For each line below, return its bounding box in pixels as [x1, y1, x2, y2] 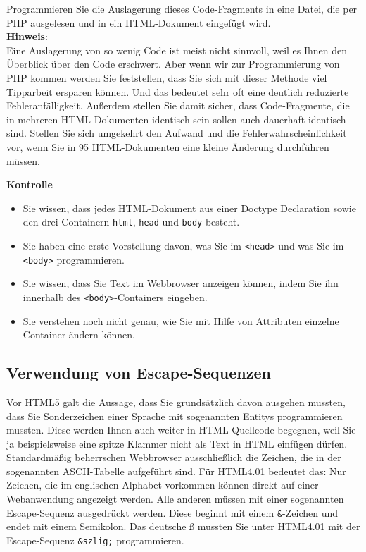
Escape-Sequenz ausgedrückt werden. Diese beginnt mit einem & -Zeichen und [6, 505, 339, 520]
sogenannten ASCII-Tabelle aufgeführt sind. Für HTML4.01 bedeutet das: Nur [6, 463, 346, 478]
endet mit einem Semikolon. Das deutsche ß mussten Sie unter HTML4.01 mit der [6, 519, 360, 534]
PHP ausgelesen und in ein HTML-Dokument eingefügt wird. [6, 15, 271, 30]
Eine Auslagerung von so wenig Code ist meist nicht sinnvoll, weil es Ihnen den [6, 42, 348, 57]
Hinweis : [6, 29, 48, 44]
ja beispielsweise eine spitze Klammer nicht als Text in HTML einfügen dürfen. [6, 436, 348, 450]
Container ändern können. [23, 327, 135, 342]
